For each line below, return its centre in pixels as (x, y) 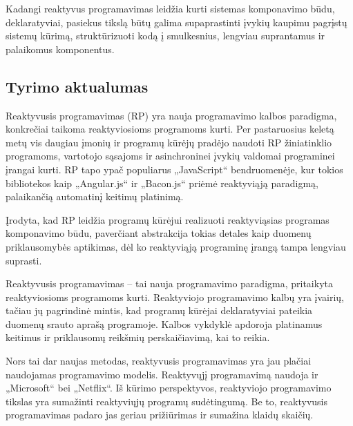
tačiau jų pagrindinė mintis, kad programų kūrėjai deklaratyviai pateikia (159, 310)
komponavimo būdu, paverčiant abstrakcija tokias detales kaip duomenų (159, 233)
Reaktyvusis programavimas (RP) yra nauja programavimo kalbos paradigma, (171, 115)
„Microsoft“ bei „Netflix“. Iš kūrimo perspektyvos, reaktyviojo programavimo (169, 388)
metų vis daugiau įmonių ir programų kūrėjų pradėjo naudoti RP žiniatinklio (169, 142)
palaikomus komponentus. (60, 49)
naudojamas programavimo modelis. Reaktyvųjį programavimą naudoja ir (162, 374)
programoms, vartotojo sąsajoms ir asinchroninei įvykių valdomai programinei (170, 156)
